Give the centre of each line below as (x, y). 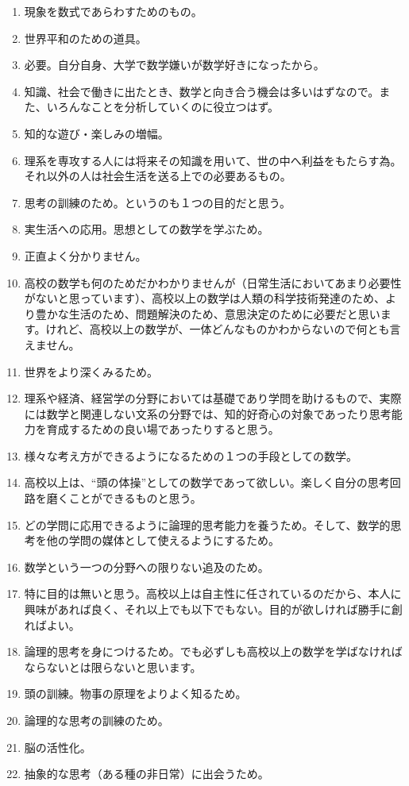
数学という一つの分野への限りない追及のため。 (147, 566)
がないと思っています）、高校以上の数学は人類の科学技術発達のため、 (205, 298)
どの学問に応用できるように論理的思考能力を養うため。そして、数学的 (207, 524)
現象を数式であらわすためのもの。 (113, 11)
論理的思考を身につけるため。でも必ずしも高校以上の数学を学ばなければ (213, 651)
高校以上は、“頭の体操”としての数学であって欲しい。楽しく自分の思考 (207, 482)
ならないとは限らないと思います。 (113, 667)
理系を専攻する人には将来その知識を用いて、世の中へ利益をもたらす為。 (213, 160)
